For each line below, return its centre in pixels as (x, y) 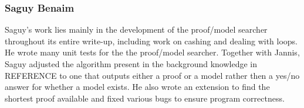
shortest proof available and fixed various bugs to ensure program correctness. (145, 98)
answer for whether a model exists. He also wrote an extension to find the (137, 87)
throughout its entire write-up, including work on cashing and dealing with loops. (151, 41)
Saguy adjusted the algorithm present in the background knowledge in (131, 64)
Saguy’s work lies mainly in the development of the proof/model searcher (136, 29)
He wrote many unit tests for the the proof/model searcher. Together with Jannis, (152, 52)
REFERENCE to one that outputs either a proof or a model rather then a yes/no (152, 75)
